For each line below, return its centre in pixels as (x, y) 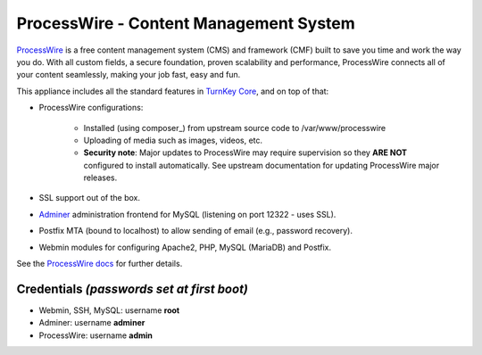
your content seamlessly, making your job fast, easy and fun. (129, 75)
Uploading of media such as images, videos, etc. (173, 140)
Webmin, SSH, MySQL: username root (109, 310)
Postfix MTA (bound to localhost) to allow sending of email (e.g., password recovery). (195, 231)
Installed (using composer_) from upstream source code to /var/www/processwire (235, 128)
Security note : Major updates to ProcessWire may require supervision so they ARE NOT (245, 153)
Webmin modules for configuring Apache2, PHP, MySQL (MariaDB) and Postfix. (185, 247)
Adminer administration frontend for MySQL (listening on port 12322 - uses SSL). (187, 214)
